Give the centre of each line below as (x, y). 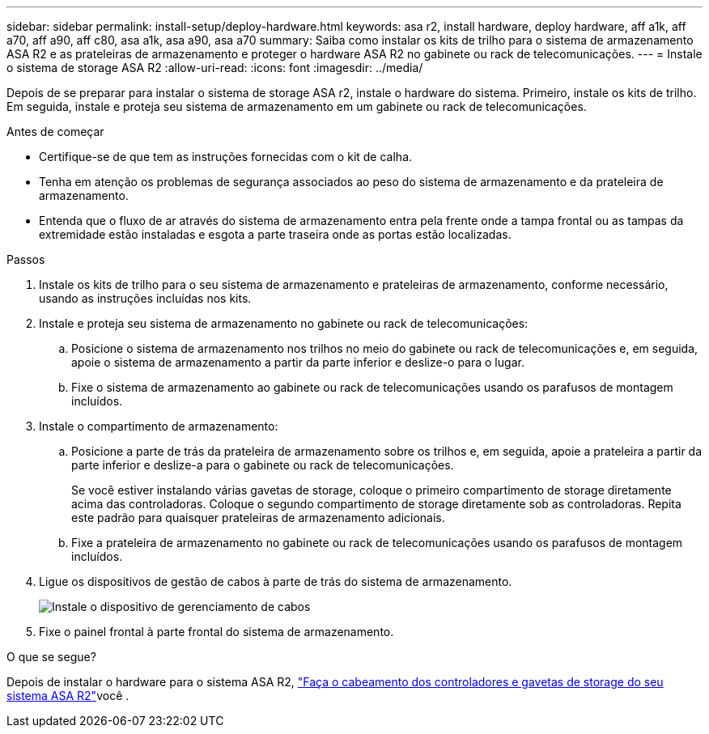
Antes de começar (55, 132)
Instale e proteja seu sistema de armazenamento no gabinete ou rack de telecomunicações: (284, 323)
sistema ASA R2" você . (68, 696)
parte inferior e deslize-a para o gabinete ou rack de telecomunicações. (263, 465)
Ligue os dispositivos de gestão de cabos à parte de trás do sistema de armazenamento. (276, 581)
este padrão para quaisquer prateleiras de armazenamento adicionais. (258, 518)
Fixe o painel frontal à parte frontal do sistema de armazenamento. (217, 632)
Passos (26, 259)
